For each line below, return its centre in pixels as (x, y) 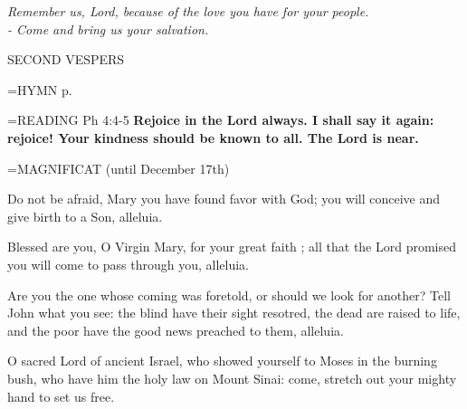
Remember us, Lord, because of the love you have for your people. (188, 11)
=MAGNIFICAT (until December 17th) (119, 168)
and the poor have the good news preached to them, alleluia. (176, 330)
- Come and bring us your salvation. (108, 29)
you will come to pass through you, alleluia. (128, 264)
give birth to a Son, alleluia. (85, 216)
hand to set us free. (61, 396)
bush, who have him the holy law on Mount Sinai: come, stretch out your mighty (232, 378)
